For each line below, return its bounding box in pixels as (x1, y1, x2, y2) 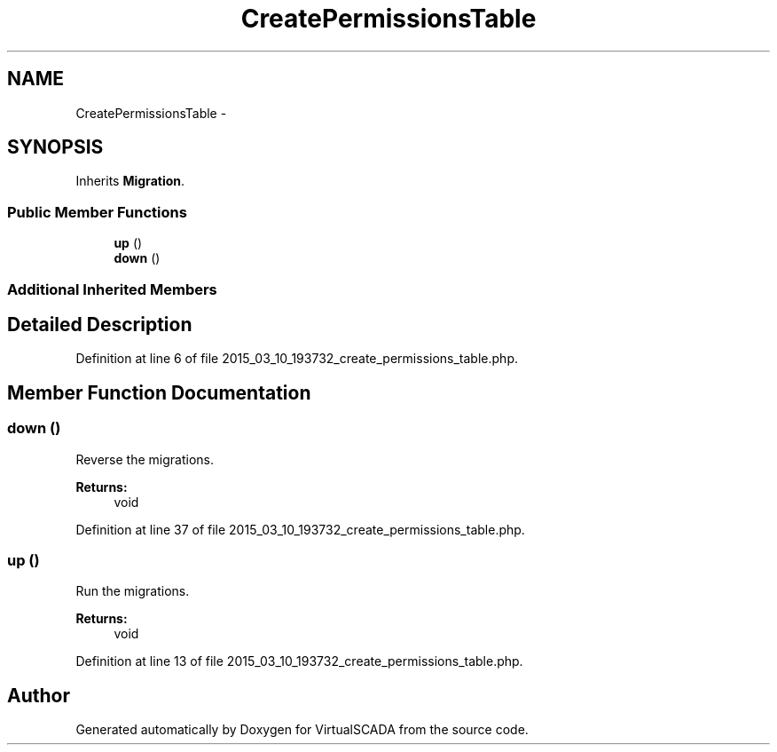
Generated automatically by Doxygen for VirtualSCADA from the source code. (75, 722, 529, 738)
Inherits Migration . (75, 173, 185, 189)
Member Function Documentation (7, 381, 311, 404)
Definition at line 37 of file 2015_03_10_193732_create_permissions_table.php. (75, 521, 525, 537)
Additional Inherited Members (7, 280, 217, 298)
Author (7, 684, 70, 707)
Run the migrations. (75, 583, 190, 599)
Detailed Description (7, 313, 192, 336)
